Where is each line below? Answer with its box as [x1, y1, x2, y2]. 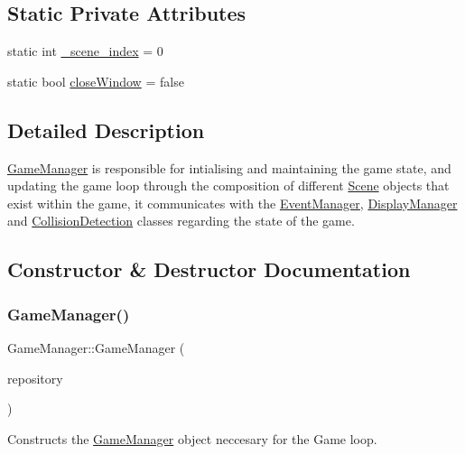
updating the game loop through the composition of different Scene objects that [7, 176, 450, 195]
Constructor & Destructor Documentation [7, 255, 411, 283]
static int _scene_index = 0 [7, 42, 163, 60]
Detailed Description [7, 116, 205, 144]
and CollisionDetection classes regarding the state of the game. [7, 211, 355, 230]
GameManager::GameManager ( [7, 338, 185, 357]
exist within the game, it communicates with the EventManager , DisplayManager [7, 193, 458, 212]
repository [7, 368, 63, 387]
